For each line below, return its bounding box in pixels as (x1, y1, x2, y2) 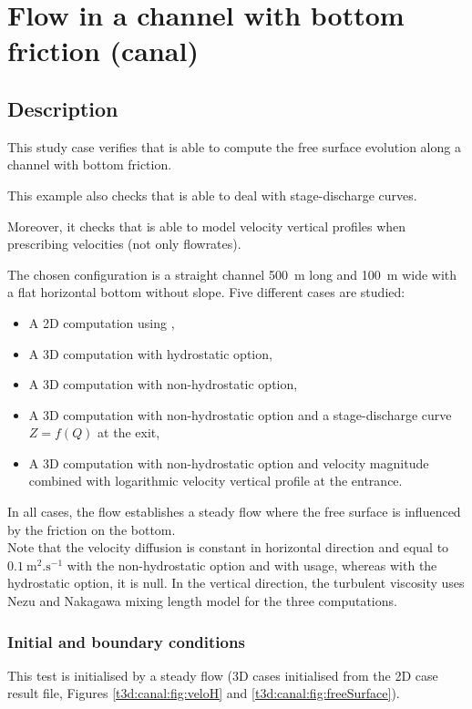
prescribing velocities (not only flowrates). (7, 234, 241, 253)
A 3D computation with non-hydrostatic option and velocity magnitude (28, 453, 429, 472)
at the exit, (97, 423, 160, 442)
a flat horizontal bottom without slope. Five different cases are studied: (7, 283, 405, 302)
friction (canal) (7, 32, 199, 69)
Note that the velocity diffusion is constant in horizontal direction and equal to (7, 538, 449, 557)
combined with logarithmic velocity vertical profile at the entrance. (28, 471, 403, 490)
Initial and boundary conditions (7, 630, 245, 652)
